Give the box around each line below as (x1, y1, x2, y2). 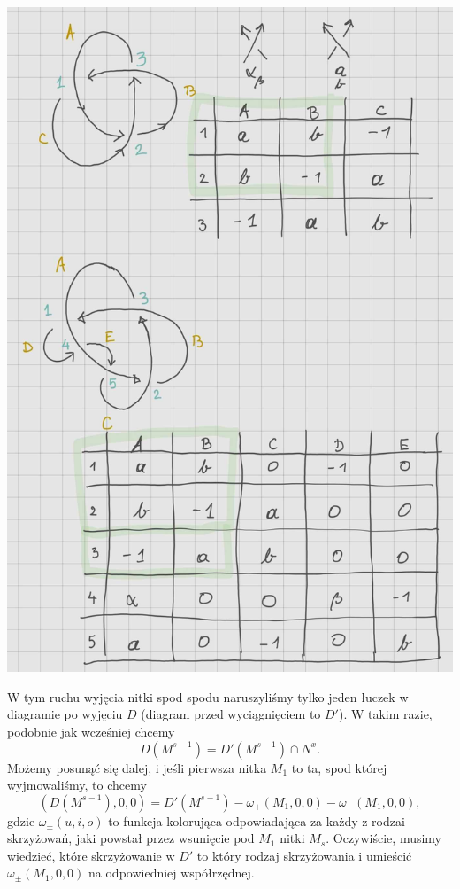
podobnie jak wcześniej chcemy (7, 721, 175, 740)
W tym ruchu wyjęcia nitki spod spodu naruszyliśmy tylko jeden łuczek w (7, 687, 409, 706)
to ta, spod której (291, 758, 387, 776)
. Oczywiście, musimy (326, 829, 442, 847)
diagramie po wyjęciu (7, 705, 123, 723)
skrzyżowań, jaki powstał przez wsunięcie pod (7, 829, 255, 847)
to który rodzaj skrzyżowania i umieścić (196, 846, 412, 864)
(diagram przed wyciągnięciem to (141, 705, 321, 723)
